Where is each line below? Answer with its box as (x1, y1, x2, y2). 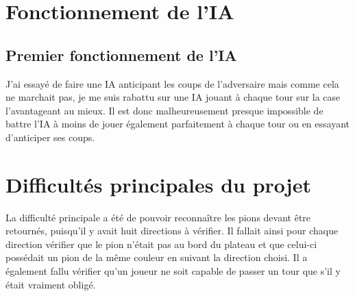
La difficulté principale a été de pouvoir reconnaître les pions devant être (5, 210, 311, 224)
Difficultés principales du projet (5, 170, 311, 198)
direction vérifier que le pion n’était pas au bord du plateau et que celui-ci (5, 236, 317, 251)
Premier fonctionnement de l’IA (5, 44, 237, 65)
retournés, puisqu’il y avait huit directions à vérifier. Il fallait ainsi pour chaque (5, 223, 339, 238)
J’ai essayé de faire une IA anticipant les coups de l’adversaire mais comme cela (5, 76, 339, 90)
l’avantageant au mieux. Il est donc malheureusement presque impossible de (5, 103, 323, 117)
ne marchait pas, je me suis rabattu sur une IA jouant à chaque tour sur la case (5, 90, 341, 104)
